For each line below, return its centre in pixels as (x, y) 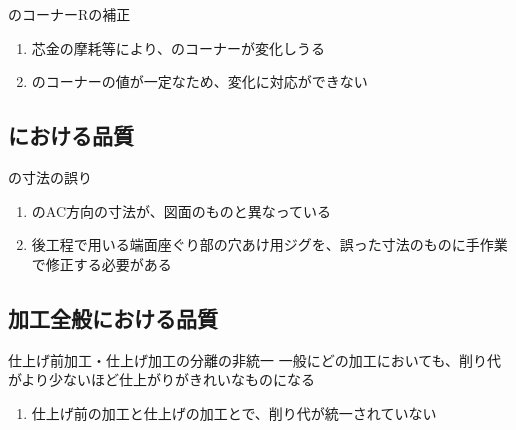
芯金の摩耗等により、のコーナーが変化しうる (178, 47)
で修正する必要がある (101, 263)
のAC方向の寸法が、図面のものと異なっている (181, 210)
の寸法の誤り (50, 176)
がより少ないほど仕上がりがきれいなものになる (162, 379)
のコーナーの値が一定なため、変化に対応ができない (199, 81)
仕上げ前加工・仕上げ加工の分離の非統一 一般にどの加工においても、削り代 (255, 359)
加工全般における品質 (113, 317)
